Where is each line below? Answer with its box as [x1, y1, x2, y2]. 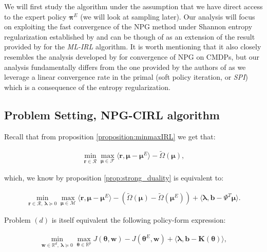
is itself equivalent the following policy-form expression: [51, 214, 226, 225]
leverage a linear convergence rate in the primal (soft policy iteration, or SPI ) [4, 71, 248, 82]
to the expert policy [4, 11, 67, 22]
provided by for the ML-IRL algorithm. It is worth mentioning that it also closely [4, 41, 261, 52]
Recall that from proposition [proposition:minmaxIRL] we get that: [4, 131, 216, 141]
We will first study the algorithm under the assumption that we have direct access [4, 1, 263, 11]
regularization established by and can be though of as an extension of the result [4, 31, 255, 42]
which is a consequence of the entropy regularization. [4, 81, 170, 92]
